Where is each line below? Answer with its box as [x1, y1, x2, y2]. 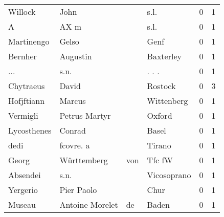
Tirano [147, 139, 171, 151]
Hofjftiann [8, 95, 45, 106]
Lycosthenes [8, 124, 52, 136]
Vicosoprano [147, 169, 191, 181]
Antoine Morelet [59, 199, 118, 210]
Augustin [59, 50, 92, 62]
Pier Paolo [59, 184, 97, 196]
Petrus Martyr [59, 110, 111, 121]
